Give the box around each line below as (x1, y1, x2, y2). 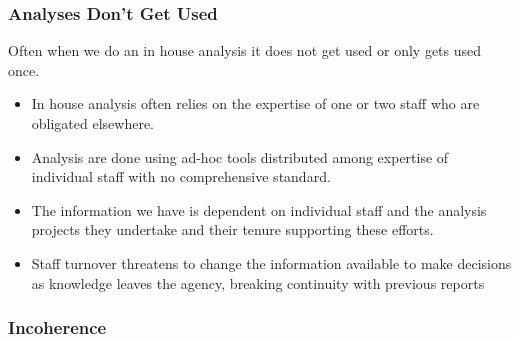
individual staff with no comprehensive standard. (31, 166, 331, 187)
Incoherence (8, 315, 107, 340)
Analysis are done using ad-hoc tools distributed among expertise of (31, 146, 449, 167)
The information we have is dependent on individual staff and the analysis (31, 199, 487, 220)
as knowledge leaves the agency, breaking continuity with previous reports (31, 272, 485, 293)
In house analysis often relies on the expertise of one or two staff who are (31, 93, 480, 114)
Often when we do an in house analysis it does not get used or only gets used (8, 40, 482, 61)
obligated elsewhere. (31, 113, 155, 133)
